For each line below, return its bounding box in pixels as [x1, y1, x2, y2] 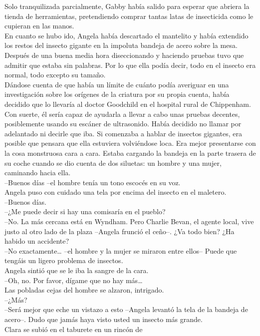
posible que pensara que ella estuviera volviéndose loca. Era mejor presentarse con [4, 138, 256, 148]
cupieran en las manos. [4, 20, 74, 31]
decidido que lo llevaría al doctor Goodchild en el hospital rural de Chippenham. [4, 98, 251, 109]
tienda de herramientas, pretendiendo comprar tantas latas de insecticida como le [4, 10, 254, 21]
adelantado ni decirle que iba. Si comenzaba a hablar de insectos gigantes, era [4, 128, 242, 138]
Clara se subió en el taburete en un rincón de [4, 324, 143, 334]
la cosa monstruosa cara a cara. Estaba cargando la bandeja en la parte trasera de [4, 147, 256, 158]
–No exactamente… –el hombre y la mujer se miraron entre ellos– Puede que [4, 245, 237, 256]
